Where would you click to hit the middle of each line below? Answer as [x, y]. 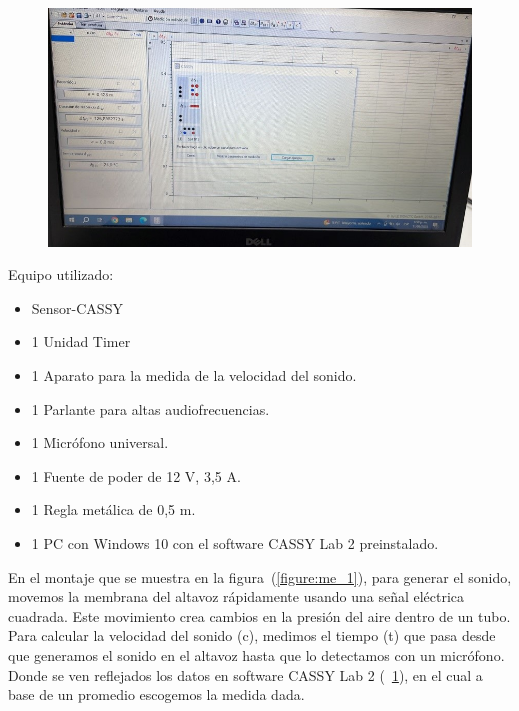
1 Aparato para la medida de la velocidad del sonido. [194, 374]
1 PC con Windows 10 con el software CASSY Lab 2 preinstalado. [235, 542]
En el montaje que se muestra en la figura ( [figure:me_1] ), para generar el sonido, [260, 576]
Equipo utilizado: [61, 274]
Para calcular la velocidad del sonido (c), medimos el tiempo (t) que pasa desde [252, 635]
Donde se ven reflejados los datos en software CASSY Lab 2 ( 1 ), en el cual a [245, 674]
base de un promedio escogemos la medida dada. [156, 694]
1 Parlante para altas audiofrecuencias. [150, 408]
